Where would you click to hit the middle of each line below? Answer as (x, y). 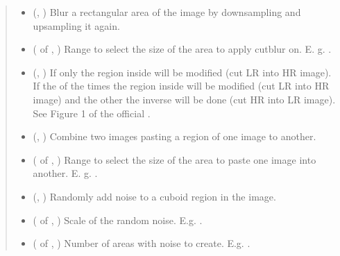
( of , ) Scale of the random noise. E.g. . (118, 220)
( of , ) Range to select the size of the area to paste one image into (175, 159)
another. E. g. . (65, 173)
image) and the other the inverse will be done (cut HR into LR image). (184, 99)
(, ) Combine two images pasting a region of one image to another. (175, 136)
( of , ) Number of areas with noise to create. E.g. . (142, 243)
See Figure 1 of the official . (92, 113)
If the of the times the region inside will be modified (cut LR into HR (181, 86)
